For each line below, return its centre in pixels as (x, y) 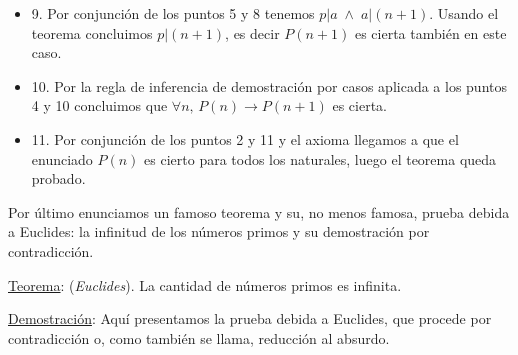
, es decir (252, 32)
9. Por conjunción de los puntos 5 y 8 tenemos (173, 13)
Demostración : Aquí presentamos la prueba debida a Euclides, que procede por (250, 318)
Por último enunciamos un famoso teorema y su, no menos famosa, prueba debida (259, 211)
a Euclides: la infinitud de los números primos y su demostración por (219, 231)
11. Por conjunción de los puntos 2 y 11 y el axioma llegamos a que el (245, 138)
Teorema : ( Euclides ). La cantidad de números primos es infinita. (205, 284)
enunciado (62, 158)
